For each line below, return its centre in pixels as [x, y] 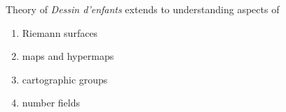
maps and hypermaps [68, 56]
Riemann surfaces [60, 32]
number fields [51, 103]
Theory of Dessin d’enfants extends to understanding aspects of [143, 9]
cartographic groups [65, 79]
